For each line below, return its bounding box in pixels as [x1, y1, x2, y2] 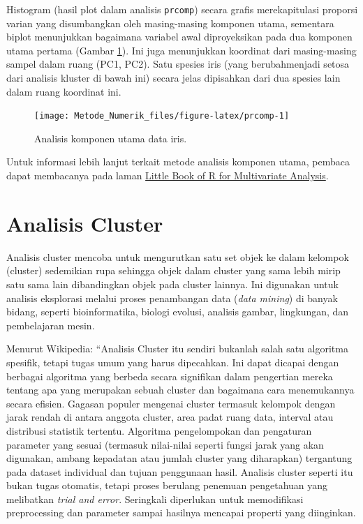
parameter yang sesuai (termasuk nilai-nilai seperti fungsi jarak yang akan [6, 437, 324, 451]
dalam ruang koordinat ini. [6, 84, 121, 98]
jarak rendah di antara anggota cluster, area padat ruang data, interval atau [6, 410, 334, 424]
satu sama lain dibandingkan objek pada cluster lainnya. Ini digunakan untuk [6, 276, 339, 291]
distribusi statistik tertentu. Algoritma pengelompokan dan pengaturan [6, 423, 312, 437]
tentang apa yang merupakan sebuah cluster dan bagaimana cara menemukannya [6, 382, 355, 397]
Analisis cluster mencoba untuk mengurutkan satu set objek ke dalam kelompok [6, 249, 349, 264]
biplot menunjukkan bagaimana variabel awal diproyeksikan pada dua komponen [6, 29, 353, 44]
